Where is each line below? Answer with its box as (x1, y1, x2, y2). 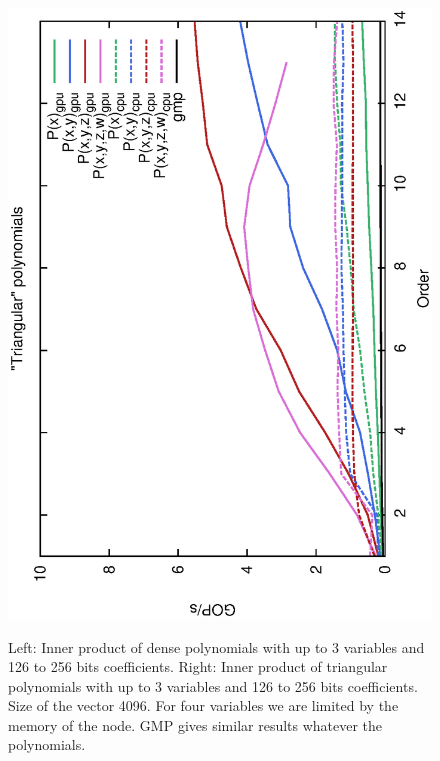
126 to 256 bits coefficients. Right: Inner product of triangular (8, 656, 388, 677)
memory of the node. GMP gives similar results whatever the (8, 714, 383, 735)
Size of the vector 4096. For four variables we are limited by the (8, 695, 399, 716)
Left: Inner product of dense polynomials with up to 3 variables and (8, 636, 425, 657)
